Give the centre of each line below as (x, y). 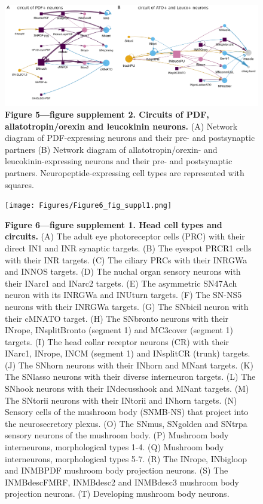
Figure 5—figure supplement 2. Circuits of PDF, (107, 114)
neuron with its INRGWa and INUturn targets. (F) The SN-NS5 (123, 295)
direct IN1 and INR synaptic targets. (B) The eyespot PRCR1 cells (128, 248)
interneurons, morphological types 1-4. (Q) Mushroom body (114, 447)
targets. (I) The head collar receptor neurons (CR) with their (117, 341)
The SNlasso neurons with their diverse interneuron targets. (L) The (130, 377)
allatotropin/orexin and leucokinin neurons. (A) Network (121, 126)
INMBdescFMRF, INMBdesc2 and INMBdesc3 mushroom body (122, 482)
